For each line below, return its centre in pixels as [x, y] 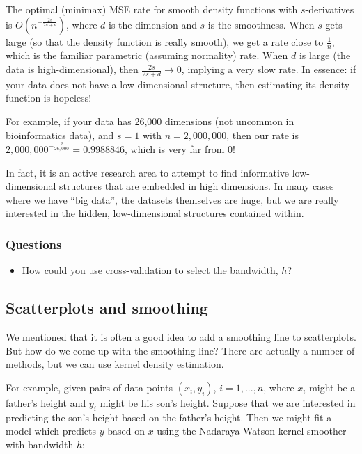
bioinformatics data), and [60, 135]
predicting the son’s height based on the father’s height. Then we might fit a [169, 417]
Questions [34, 244]
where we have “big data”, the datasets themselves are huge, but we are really [172, 199]
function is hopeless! [49, 98]
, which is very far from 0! [180, 148]
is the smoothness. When [261, 24]
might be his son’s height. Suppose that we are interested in [228, 402]
